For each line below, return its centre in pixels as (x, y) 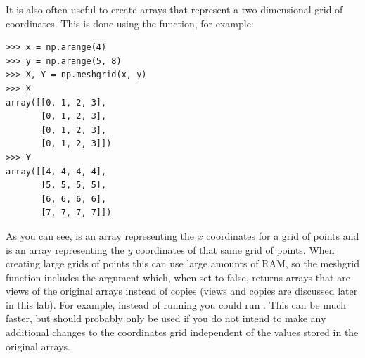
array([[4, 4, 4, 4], (56, 171)
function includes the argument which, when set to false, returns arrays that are (178, 277)
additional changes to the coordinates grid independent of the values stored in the (182, 332)
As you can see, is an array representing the (100, 235)
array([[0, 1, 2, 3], (56, 102)
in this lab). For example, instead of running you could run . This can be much (176, 304)
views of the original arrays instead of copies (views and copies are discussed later (182, 291)
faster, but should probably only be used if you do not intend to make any (166, 318)
